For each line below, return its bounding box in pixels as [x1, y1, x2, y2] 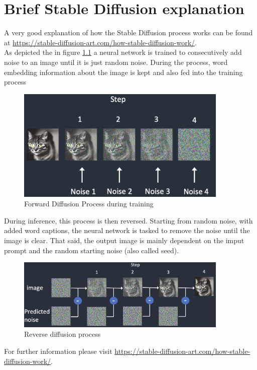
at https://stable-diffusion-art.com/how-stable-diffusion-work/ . [4, 37, 197, 47]
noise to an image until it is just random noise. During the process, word [4, 56, 228, 67]
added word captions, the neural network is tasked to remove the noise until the [4, 225, 250, 236]
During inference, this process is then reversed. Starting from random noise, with [4, 215, 253, 226]
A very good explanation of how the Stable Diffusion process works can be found [4, 27, 253, 38]
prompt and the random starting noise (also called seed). [4, 245, 179, 255]
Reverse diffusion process [24, 329, 101, 339]
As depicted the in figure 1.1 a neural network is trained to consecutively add [4, 47, 242, 57]
